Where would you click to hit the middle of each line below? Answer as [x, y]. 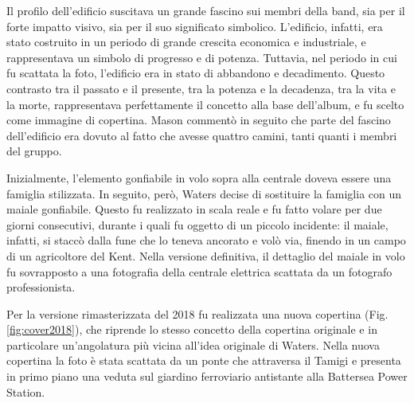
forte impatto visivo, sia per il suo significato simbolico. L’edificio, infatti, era [195, 26]
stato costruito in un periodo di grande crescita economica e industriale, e [186, 42]
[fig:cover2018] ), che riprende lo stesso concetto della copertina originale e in [192, 329]
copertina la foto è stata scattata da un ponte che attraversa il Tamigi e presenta [204, 360]
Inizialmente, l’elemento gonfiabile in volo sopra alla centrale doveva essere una [199, 177]
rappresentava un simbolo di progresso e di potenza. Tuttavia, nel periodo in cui [202, 57]
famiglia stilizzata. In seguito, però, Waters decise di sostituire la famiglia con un [204, 193]
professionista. [41, 287]
